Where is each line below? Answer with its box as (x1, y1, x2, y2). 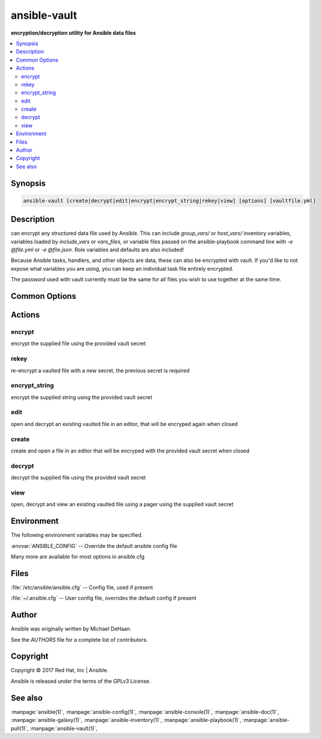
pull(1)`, (11, 724, 29, 732)
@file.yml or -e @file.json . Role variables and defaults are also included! (11, 246, 184, 253)
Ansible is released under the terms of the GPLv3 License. (11, 677, 151, 684)
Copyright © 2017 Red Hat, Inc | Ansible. (11, 667, 109, 674)
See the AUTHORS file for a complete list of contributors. (11, 636, 149, 643)
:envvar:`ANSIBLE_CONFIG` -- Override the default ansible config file (11, 542, 178, 549)
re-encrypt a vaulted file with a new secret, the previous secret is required (11, 367, 190, 374)
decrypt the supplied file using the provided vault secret (11, 474, 146, 481)
